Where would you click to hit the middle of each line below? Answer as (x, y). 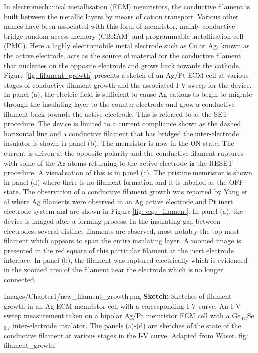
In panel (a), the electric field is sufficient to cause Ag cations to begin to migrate (128, 94)
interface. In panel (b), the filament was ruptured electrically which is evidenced (126, 260)
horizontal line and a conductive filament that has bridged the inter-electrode (122, 133)
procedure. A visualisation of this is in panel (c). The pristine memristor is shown (128, 172)
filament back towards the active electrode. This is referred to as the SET (116, 114)
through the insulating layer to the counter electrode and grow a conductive (119, 104)
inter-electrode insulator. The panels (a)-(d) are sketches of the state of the (127, 325)
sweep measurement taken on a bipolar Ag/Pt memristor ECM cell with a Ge (122, 315)
